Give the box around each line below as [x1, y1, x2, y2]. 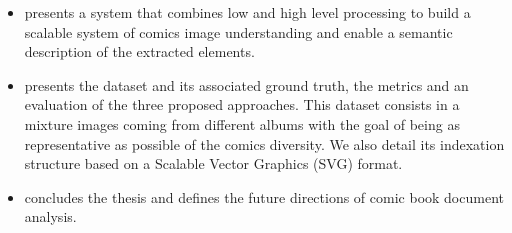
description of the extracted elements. [24, 41, 255, 62]
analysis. [24, 206, 77, 227]
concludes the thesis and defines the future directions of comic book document [24, 186, 504, 207]
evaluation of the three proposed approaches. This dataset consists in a [24, 94, 460, 115]
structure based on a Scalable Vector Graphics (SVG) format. [24, 153, 403, 174]
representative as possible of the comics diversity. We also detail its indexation [24, 133, 505, 154]
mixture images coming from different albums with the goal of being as [24, 113, 460, 134]
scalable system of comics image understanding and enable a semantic [24, 21, 453, 42]
